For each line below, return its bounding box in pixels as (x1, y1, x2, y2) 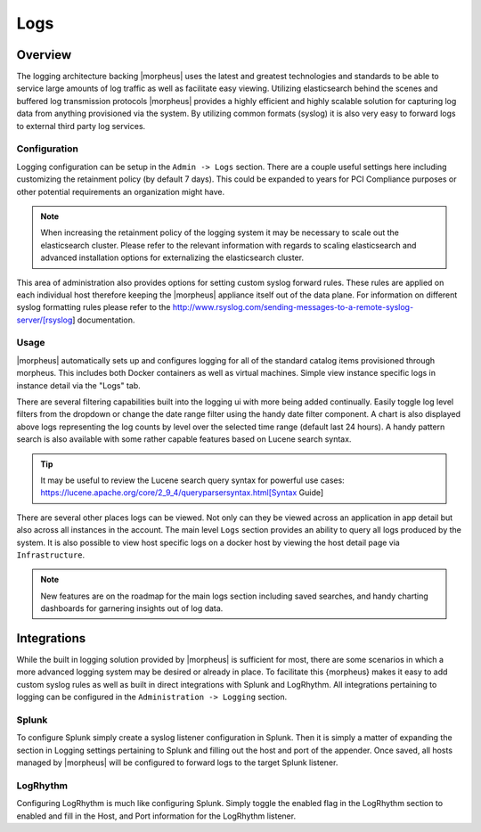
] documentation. (72, 314, 135, 325)
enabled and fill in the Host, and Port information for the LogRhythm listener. (16, 811, 297, 821)
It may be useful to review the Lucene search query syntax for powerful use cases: (40, 475, 345, 485)
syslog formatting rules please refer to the (16, 302, 171, 313)
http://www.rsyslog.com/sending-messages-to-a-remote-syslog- (172, 302, 414, 313)
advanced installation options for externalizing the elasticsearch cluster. (40, 252, 305, 263)
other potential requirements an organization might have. (16, 186, 225, 197)
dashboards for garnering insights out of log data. (40, 603, 224, 614)
